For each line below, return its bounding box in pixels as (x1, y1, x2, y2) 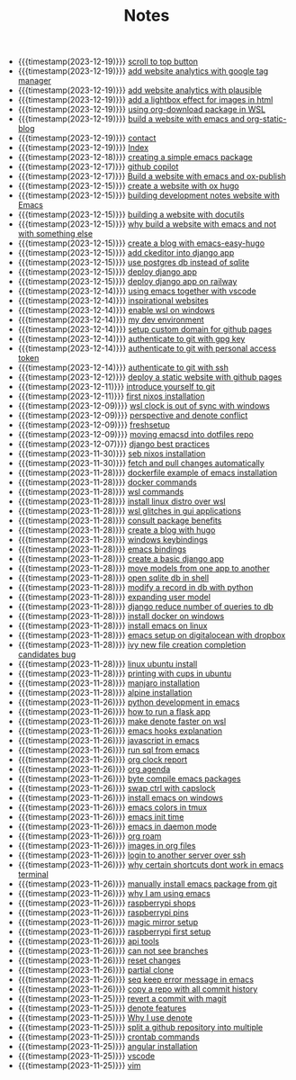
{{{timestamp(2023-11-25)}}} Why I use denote (17, 1012, 193, 1023)
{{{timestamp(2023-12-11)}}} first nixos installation (17, 391, 205, 401)
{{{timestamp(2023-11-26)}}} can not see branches (17, 946, 209, 957)
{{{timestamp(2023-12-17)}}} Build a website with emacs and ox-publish (17, 171, 286, 182)
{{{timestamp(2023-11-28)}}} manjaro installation (17, 678, 201, 688)
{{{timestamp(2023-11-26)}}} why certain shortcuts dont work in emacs (17, 859, 284, 870)
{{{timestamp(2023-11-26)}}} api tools (17, 936, 160, 947)
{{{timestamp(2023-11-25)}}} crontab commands (17, 1031, 200, 1042)
